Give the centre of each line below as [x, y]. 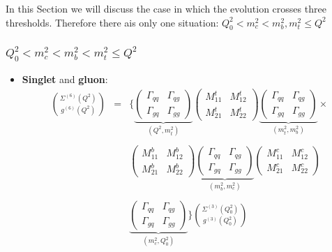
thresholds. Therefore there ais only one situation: [112, 22]
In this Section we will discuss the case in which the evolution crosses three [166, 8]
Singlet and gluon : [65, 79]
